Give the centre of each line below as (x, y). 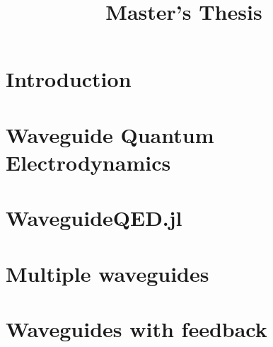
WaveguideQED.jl (94, 218)
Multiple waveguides (108, 273)
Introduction (69, 79)
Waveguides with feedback (136, 329)
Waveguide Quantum (110, 134)
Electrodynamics (88, 162)
